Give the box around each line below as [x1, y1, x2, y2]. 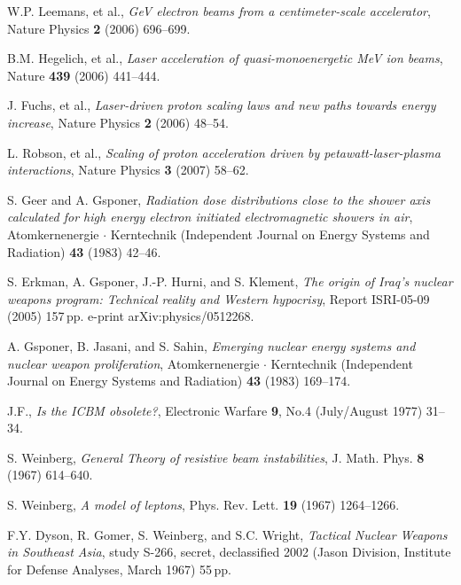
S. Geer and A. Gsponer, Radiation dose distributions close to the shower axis [7, 190, 431, 208]
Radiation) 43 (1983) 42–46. [7, 242, 161, 261]
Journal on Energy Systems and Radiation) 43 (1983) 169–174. [7, 371, 351, 390]
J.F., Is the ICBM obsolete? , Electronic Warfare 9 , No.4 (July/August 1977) [7, 401, 423, 419]
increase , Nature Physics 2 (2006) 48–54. [7, 113, 229, 131]
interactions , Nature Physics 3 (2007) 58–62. [7, 160, 249, 179]
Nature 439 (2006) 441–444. [7, 66, 160, 84]
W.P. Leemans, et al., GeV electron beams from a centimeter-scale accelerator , [7, 2, 431, 19]
